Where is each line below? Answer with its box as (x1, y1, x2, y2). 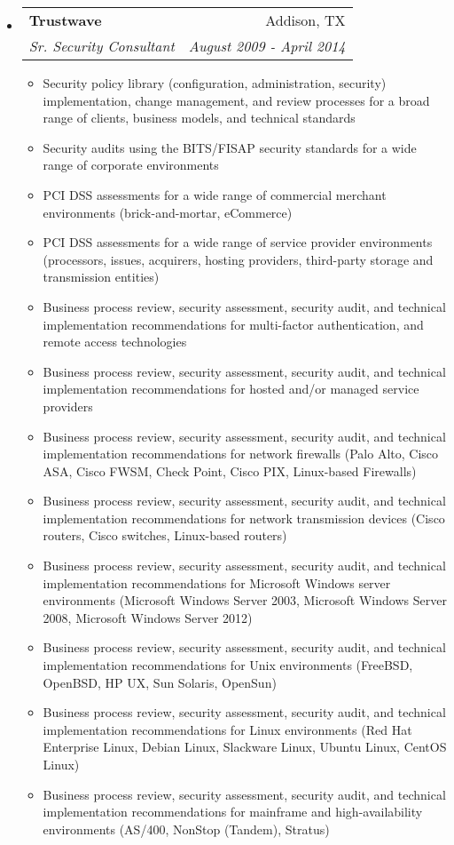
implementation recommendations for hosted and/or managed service (43, 379, 419, 398)
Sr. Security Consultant (28, 36, 175, 56)
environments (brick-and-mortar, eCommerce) (43, 203, 293, 221)
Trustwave (28, 10, 102, 30)
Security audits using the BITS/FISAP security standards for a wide (43, 138, 417, 156)
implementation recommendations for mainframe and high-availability (43, 802, 423, 821)
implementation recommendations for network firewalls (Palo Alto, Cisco (43, 444, 439, 463)
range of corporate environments (43, 155, 219, 174)
